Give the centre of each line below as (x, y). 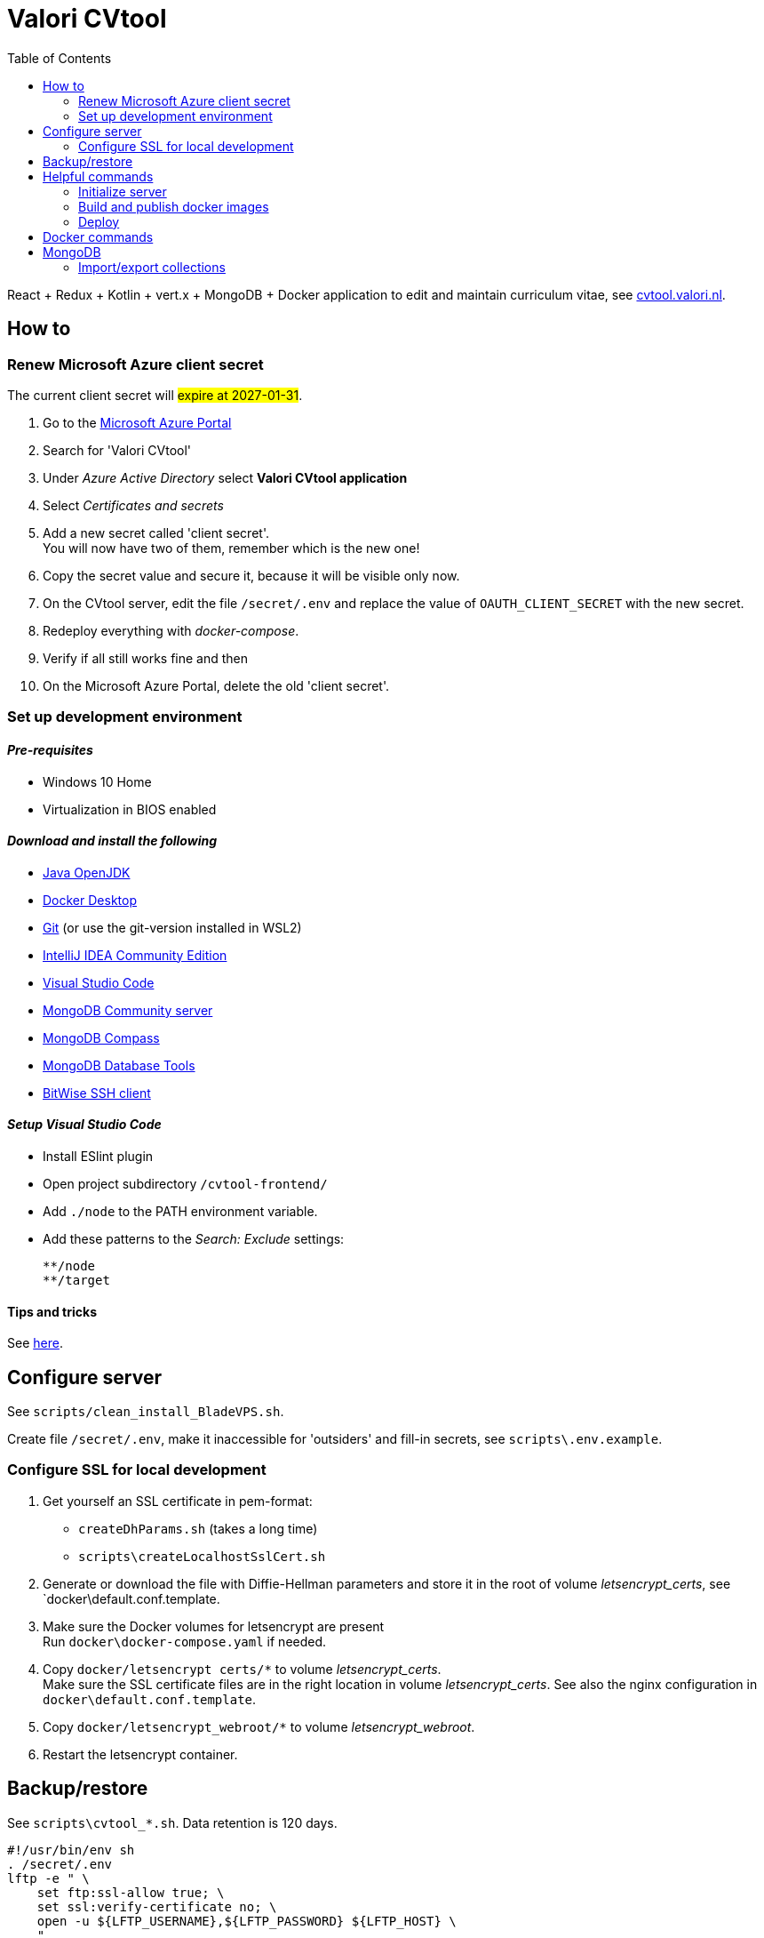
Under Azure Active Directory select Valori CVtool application (225, 477)
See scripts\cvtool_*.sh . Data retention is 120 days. (172, 1822)
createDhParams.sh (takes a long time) (198, 1528)
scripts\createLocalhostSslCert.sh (202, 1556)
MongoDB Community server (128, 1010)
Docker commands (98, 236)
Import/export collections (152, 267)
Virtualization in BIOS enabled (130, 809)
